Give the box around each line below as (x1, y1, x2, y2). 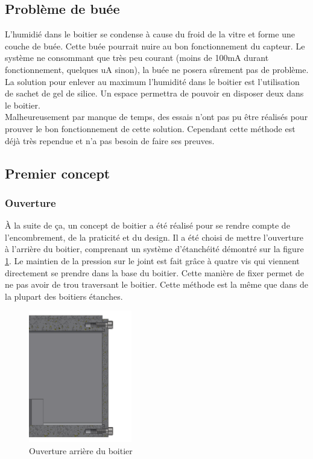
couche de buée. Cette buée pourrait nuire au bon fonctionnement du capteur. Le (5, 39, 305, 52)
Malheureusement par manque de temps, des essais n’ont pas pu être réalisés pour (5, 110, 308, 123)
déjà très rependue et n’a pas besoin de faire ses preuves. (5, 134, 215, 147)
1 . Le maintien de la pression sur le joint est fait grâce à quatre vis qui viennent (5, 254, 300, 267)
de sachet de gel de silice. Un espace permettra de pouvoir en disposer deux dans (5, 87, 304, 100)
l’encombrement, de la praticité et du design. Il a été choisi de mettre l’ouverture (5, 230, 303, 243)
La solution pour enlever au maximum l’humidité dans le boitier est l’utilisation (5, 75, 300, 87)
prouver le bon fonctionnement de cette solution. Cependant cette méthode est (5, 122, 296, 135)
